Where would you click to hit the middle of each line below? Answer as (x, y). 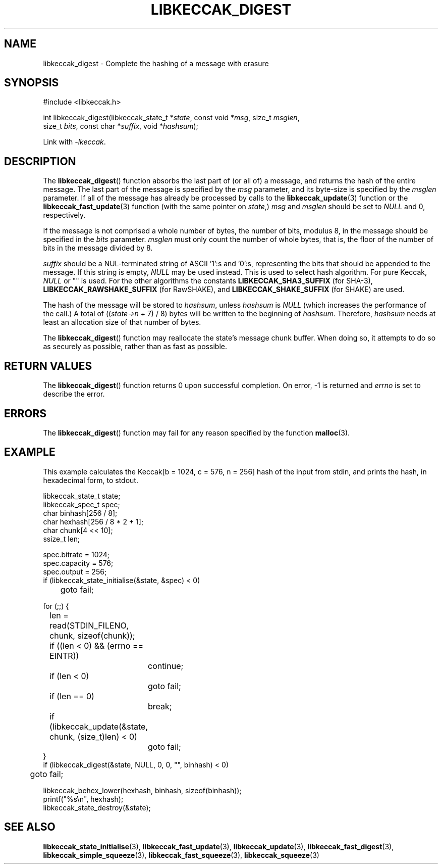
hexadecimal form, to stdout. (91, 480)
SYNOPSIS (32, 83)
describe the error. (74, 394)
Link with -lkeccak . (74, 142)
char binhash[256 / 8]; (80, 513)
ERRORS (25, 413)
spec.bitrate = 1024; (76, 554)
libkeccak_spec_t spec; (81, 504)
